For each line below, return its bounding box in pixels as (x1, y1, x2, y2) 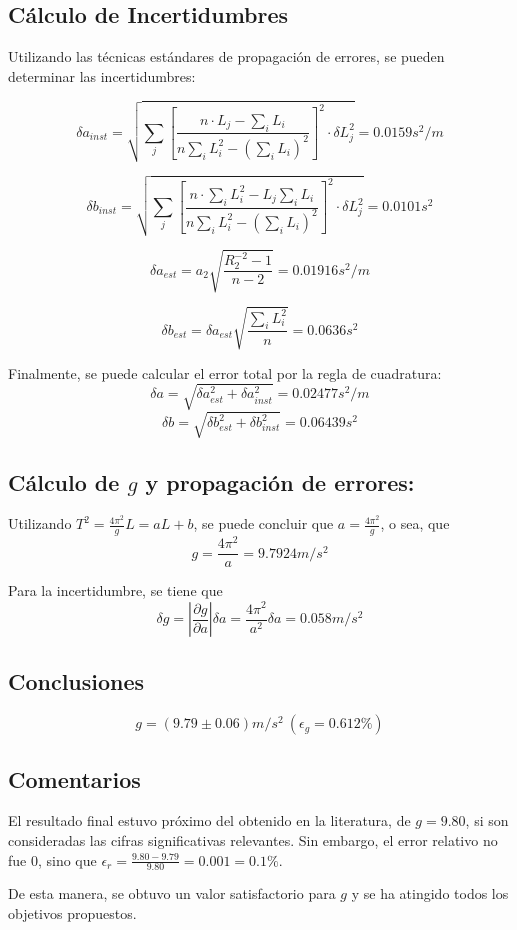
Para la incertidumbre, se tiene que (8, 580, 223, 601)
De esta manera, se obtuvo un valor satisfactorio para (8, 883, 336, 904)
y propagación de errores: (145, 466, 415, 497)
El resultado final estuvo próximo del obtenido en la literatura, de (8, 810, 411, 831)
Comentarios (8, 763, 141, 794)
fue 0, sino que (8, 849, 97, 870)
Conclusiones (8, 666, 145, 697)
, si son (465, 810, 509, 831)
